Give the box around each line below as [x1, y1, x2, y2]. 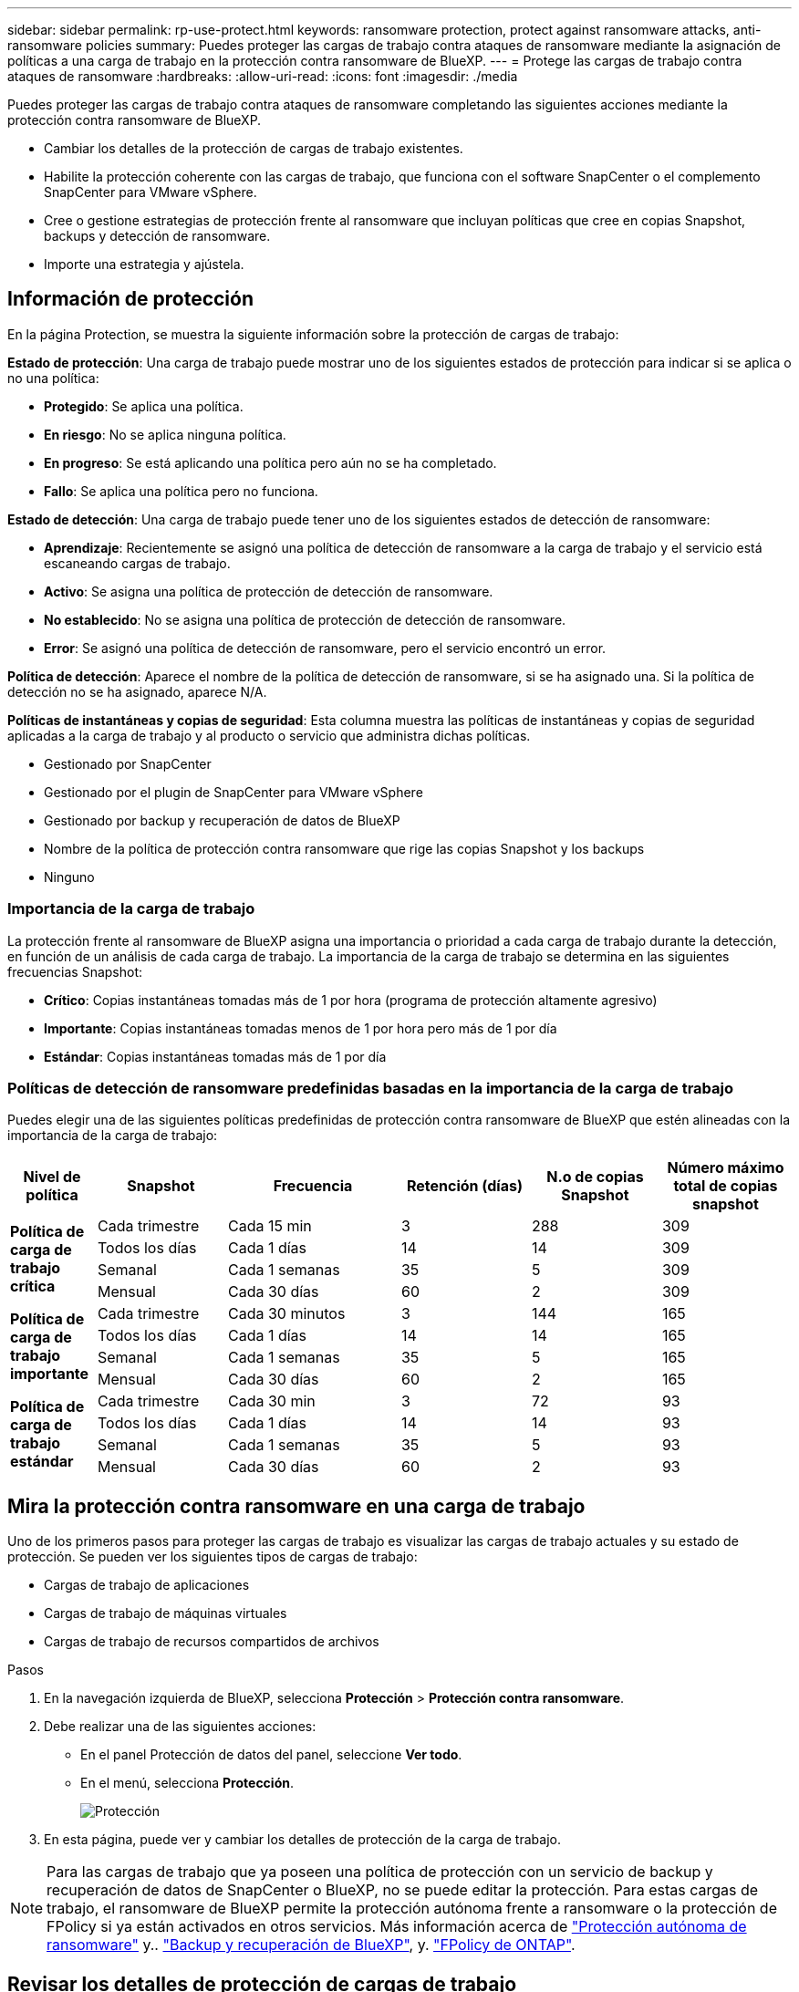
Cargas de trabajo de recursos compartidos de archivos [44, 1634, 379, 1650]
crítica [10, 1277, 56, 1296]
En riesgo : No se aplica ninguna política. [44, 426, 286, 442]
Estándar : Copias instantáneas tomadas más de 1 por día [44, 1048, 387, 1064]
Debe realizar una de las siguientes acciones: [44, 1718, 316, 1735]
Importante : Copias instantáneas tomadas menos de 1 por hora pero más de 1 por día [44, 1020, 557, 1036]
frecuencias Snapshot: [7, 963, 143, 980]
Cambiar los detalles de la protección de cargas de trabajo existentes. [44, 140, 463, 156]
